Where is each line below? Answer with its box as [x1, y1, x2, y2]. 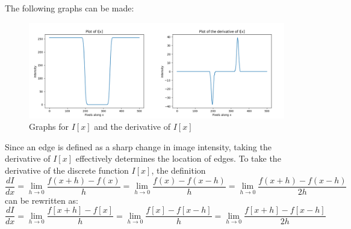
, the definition [151, 163, 206, 176]
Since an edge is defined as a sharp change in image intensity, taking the [5, 140, 272, 153]
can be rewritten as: [5, 194, 78, 206]
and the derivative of [94, 120, 171, 133]
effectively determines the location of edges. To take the [75, 152, 281, 165]
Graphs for [29, 120, 69, 133]
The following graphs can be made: [5, 2, 134, 14]
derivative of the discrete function [5, 163, 129, 176]
